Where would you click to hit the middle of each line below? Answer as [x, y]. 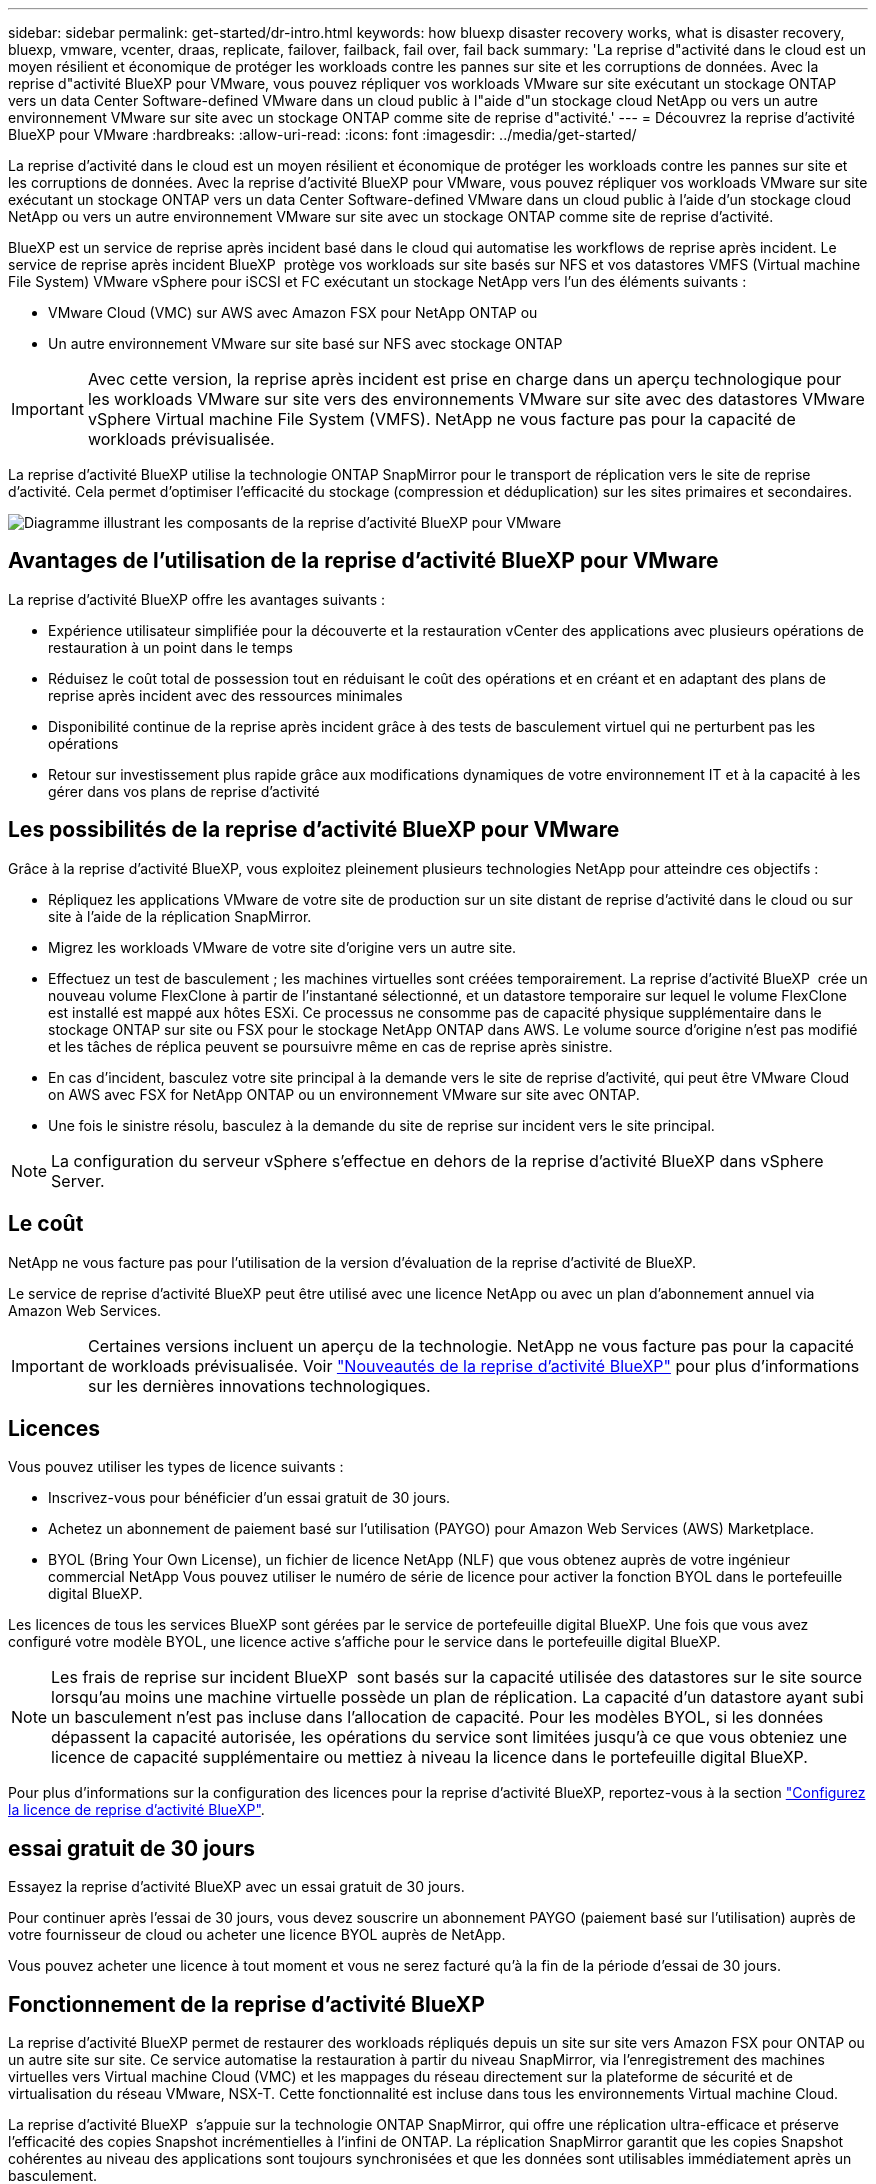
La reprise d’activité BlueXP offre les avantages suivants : [197, 599]
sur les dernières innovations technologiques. [259, 1385]
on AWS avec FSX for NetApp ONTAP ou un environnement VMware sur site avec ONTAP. [344, 1094]
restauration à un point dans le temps [170, 647]
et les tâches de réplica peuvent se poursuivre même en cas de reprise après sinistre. [330, 1046]
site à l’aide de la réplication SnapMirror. [180, 916]
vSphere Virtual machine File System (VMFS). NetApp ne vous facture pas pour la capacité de [441, 419]
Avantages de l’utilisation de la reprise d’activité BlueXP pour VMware [363, 561]
